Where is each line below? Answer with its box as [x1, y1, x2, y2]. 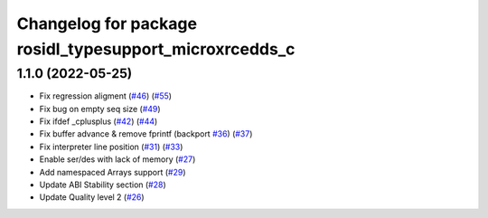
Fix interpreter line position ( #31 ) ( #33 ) [39, 141, 183, 152]
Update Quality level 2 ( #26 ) [39, 192, 145, 203]
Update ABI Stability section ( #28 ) [39, 179, 166, 190]
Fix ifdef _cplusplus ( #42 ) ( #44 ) [39, 116, 158, 127]
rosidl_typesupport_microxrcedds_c [16, 39, 296, 59]
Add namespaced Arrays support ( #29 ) [39, 166, 186, 177]
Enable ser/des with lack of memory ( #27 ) [39, 154, 196, 165]
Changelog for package [16, 14, 198, 33]
